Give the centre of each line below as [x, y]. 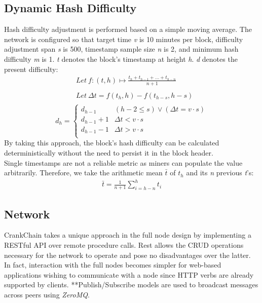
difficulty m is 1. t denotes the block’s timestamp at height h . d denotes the [121, 59]
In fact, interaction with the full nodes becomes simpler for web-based [113, 265]
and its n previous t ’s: [220, 173]
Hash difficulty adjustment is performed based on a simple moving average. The [128, 29]
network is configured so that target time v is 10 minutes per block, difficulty [124, 39]
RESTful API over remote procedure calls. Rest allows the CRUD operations [124, 244]
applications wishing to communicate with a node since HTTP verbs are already [129, 274]
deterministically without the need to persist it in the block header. [109, 152]
